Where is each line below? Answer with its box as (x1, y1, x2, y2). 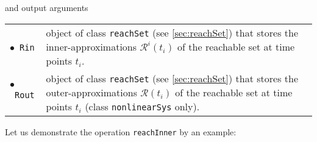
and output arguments (5, 1, 88, 13)
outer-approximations (46, 85, 137, 99)
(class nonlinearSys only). (85, 99, 200, 113)
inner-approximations (46, 39, 137, 54)
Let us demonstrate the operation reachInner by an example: (5, 125, 237, 138)
